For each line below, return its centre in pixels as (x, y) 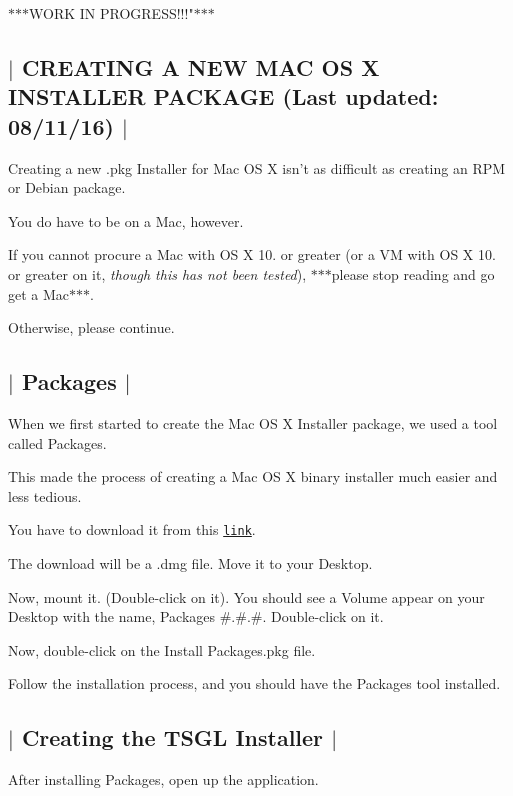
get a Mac (39, 293)
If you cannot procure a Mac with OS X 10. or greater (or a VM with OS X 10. (252, 254)
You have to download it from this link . (132, 529)
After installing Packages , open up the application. (163, 779)
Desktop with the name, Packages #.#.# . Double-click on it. (196, 616)
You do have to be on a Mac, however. (126, 220)
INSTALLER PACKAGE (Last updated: (223, 96)
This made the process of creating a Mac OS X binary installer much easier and (253, 476)
